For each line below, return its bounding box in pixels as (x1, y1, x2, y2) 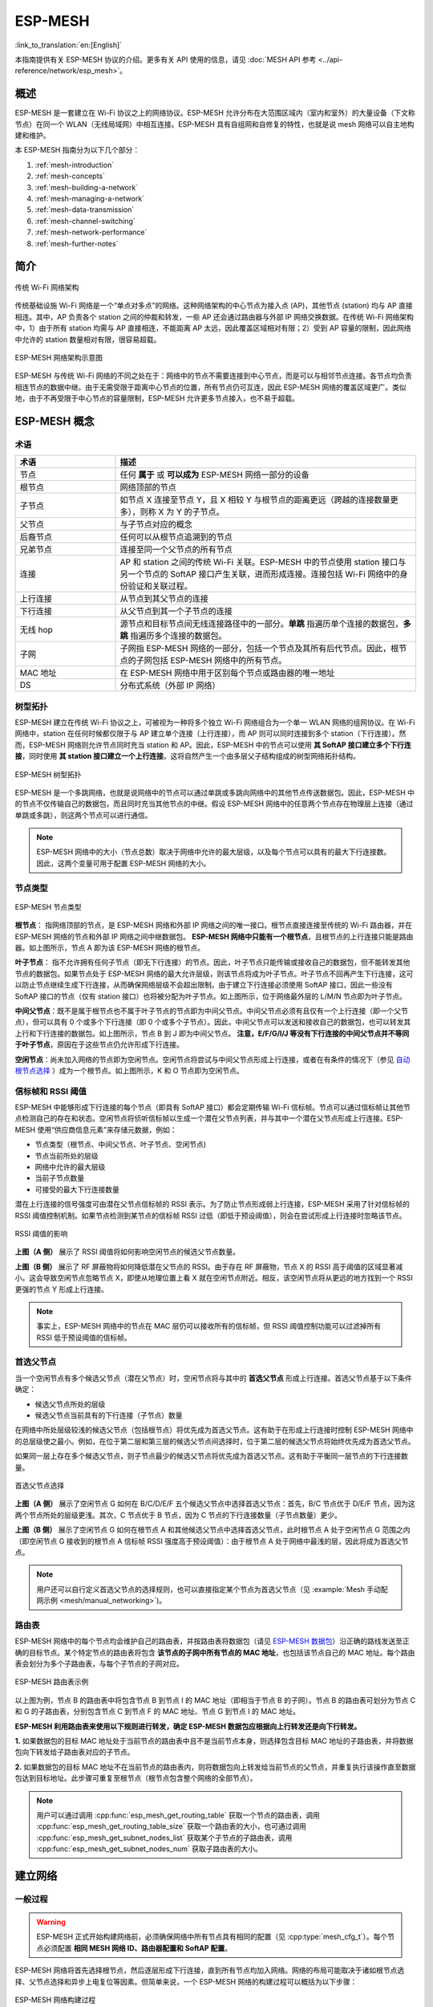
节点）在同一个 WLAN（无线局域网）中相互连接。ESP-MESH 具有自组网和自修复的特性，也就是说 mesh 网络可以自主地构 (14, 119, 415, 128)
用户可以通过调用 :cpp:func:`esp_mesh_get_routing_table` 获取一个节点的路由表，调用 (36, 1810, 321, 1820)
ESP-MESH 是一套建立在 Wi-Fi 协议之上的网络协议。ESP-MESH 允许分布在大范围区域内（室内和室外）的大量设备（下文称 (14, 108, 416, 118)
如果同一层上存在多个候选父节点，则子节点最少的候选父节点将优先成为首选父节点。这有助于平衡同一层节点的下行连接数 (14, 1451, 408, 1461)
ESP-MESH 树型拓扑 (14, 769, 82, 779)
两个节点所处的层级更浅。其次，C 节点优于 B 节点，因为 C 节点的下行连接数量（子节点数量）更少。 (14, 1510, 342, 1520)
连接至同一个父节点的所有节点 (119, 544, 233, 556)
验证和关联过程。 (127, 580, 192, 592)
